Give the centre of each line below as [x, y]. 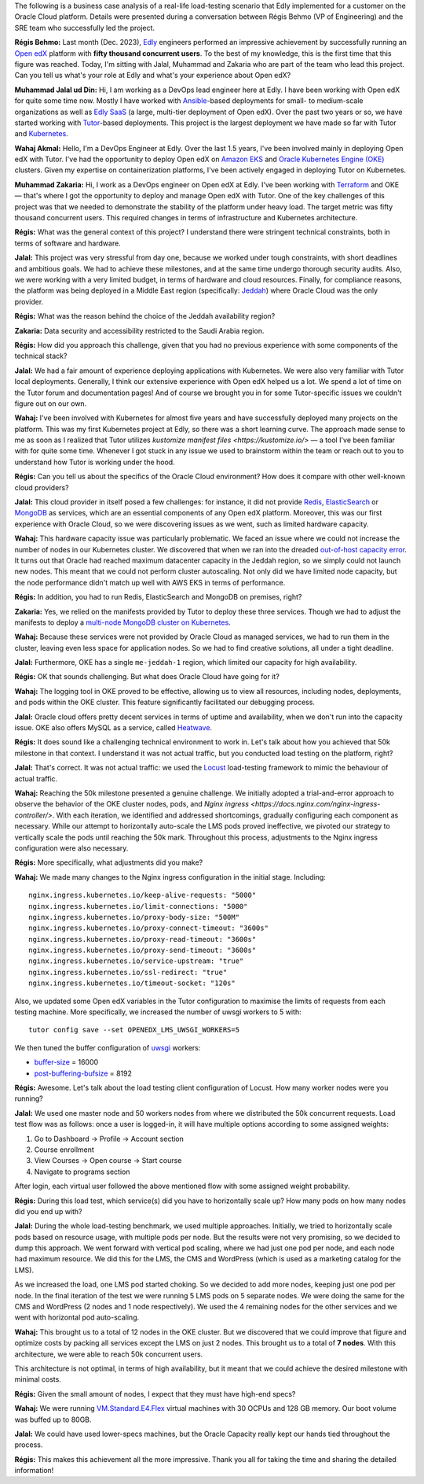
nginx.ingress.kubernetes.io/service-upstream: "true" [136, 961]
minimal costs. [38, 1379]
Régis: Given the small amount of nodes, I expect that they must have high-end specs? [155, 1394]
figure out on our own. [51, 403]
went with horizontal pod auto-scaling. [77, 1317]
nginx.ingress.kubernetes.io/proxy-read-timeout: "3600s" [143, 939]
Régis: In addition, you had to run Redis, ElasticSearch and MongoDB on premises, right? [158, 597]
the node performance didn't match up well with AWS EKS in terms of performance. [150, 582]
